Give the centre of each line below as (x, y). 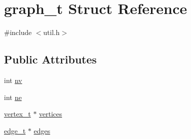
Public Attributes (50, 59)
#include (18, 32)
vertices (51, 114)
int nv (13, 80)
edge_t (15, 130)
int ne (13, 97)
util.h (51, 32)
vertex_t (17, 114)
